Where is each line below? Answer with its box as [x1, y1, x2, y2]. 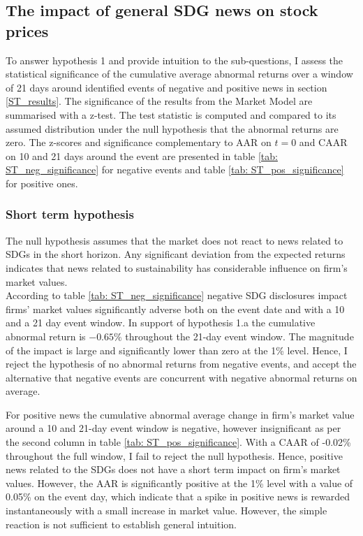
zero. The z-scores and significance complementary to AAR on [6, 135, 272, 150]
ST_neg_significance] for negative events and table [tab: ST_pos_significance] [6, 162, 344, 177]
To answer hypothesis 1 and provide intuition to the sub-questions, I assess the [6, 52, 343, 67]
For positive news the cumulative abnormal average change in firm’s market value [6, 407, 355, 421]
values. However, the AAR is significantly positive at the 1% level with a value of [6, 475, 353, 490]
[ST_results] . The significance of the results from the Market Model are [6, 94, 313, 108]
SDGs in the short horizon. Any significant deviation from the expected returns [6, 247, 346, 261]
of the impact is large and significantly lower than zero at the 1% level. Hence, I [6, 342, 348, 357]
